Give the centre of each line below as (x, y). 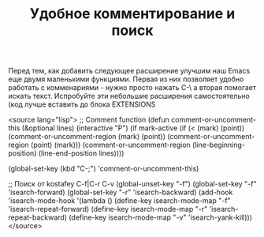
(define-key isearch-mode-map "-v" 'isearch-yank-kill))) (160, 217)
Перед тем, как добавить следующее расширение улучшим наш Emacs (129, 71)
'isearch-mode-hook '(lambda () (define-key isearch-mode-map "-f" (119, 201)
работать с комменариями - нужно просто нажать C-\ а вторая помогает (132, 88)
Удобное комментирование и (132, 14)
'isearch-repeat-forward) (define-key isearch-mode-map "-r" (108, 209)
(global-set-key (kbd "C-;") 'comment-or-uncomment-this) (104, 169)
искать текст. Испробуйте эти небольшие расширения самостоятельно (129, 96)
